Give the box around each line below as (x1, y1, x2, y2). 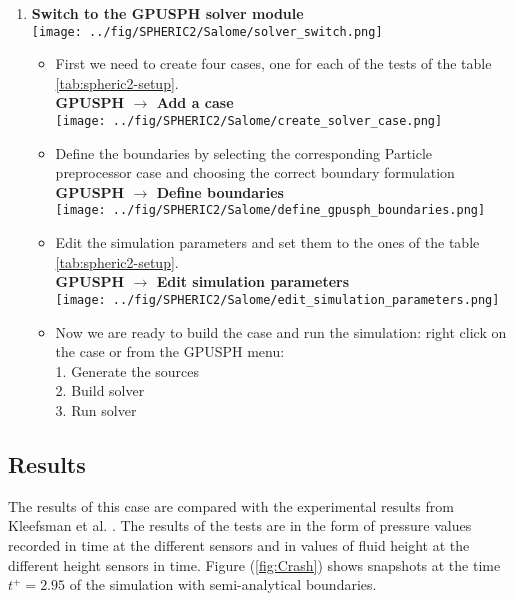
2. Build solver (55, 380, 145, 401)
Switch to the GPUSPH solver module (31, 3, 304, 23)
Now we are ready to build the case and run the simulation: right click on (55, 321, 507, 342)
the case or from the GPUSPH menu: (55, 341, 285, 362)
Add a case (156, 92, 234, 113)
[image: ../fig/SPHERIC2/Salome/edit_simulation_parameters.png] (55, 292, 500, 307)
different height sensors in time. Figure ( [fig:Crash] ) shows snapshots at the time (8, 554, 501, 575)
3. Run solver (55, 399, 137, 420)
